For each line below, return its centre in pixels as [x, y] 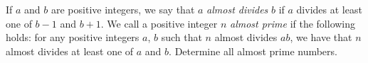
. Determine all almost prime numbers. [253, 51]
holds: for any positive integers [73, 37]
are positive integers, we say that [123, 9]
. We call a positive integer [159, 23]
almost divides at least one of [70, 51]
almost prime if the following [293, 23]
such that [182, 37]
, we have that [321, 37]
